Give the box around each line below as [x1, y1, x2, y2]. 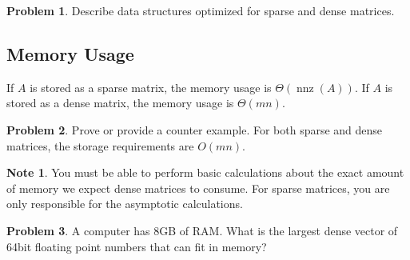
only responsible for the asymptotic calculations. [6, 195, 243, 212]
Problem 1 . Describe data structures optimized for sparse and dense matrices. [6, 2, 395, 18]
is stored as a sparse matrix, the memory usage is [30, 78, 272, 95]
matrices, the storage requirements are [6, 137, 194, 154]
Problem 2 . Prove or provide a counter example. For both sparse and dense [6, 121, 383, 138]
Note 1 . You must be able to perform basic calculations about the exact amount [6, 164, 404, 181]
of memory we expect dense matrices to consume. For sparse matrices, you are [6, 179, 390, 196]
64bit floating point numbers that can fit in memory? [6, 238, 267, 254]
